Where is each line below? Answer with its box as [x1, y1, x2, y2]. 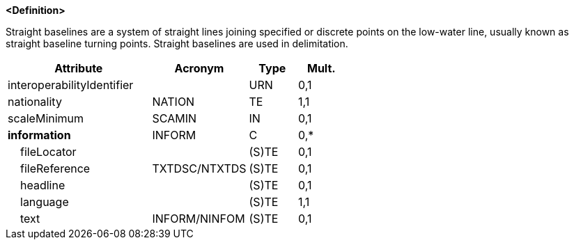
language [20, 195, 69, 209]
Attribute [54, 61, 103, 75]
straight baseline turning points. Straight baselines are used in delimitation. [6, 38, 348, 49]
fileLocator [20, 145, 77, 159]
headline [20, 178, 65, 192]
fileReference [20, 161, 91, 175]
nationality [8, 95, 62, 109]
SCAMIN [152, 111, 196, 125]
